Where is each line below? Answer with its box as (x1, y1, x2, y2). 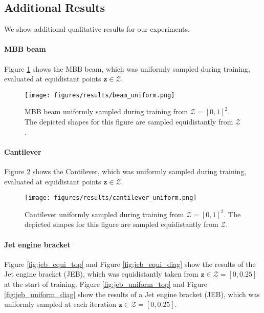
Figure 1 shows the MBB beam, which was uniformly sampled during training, (4, 63, 250, 74)
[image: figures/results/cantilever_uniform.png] (25, 194, 197, 202)
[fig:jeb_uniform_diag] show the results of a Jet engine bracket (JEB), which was (4, 288, 260, 299)
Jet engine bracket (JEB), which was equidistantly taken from (4, 268, 199, 279)
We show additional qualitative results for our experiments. (4, 24, 190, 34)
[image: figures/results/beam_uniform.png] (25, 91, 175, 99)
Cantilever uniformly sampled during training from (25, 208, 184, 219)
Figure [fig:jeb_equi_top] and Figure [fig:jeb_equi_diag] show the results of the (4, 258, 256, 269)
